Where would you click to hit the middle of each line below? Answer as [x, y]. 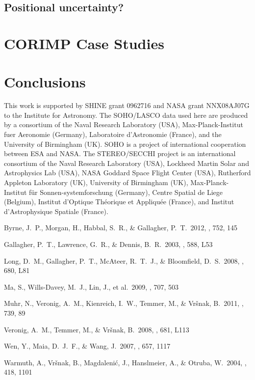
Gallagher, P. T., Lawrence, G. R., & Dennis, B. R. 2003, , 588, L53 [108, 244]
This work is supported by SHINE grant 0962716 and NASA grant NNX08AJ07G [127, 105]
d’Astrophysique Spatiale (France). [56, 211]
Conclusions [45, 82]
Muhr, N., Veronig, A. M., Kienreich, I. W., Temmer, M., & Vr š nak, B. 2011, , [124, 303]
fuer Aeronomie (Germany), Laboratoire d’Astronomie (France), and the [113, 134]
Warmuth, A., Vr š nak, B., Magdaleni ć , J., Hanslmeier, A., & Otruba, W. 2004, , [125, 362]
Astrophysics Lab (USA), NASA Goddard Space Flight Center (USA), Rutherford [127, 173]
